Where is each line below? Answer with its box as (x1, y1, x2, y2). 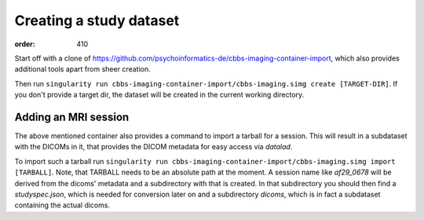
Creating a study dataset (14, 12, 180, 29)
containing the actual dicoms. (14, 200, 110, 210)
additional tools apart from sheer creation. (14, 64, 151, 74)
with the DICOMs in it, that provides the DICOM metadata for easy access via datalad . (14, 142, 293, 152)
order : (14, 39, 35, 49)
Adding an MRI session (14, 110, 130, 123)
